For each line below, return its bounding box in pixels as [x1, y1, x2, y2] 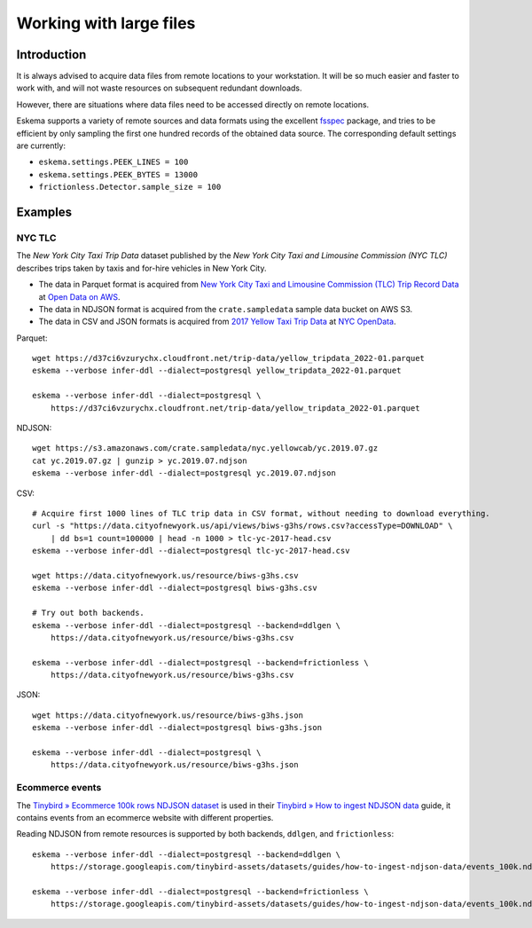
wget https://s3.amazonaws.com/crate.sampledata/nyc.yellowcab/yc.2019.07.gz [32, 444, 379, 453]
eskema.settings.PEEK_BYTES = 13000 [38, 169, 199, 179]
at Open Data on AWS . [38, 291, 121, 302]
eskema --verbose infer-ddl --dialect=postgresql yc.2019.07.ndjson [32, 468, 336, 478]
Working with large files [16, 13, 196, 33]
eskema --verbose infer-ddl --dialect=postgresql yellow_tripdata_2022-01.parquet [32, 366, 402, 376]
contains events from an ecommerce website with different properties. [16, 812, 274, 822]
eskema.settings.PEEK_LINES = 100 [38, 157, 189, 168]
